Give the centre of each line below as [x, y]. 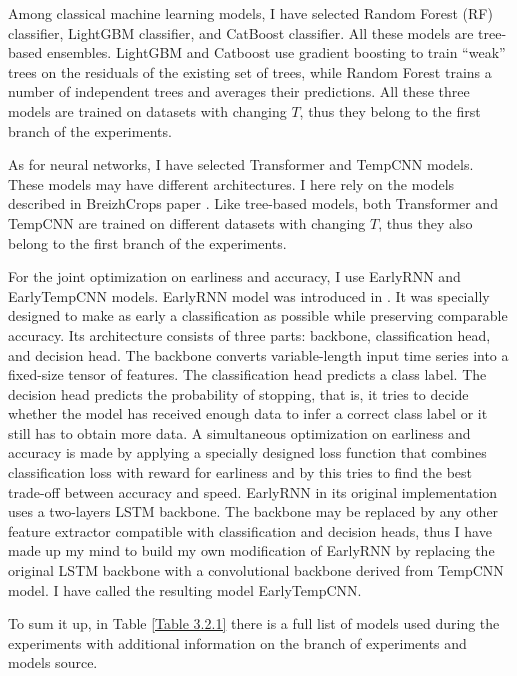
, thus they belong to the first [390, 110]
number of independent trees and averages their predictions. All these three [239, 91]
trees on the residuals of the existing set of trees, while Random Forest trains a [250, 71]
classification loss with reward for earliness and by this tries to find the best [240, 472]
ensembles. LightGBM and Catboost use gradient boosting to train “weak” [276, 52]
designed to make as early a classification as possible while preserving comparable [258, 315]
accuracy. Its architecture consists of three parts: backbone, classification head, [249, 334]
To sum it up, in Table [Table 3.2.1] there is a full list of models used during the [254, 623]
